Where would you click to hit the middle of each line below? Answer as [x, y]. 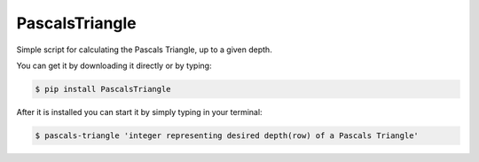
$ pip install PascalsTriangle [103, 89]
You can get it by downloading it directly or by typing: [114, 66]
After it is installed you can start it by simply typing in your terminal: [139, 112]
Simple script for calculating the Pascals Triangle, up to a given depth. [144, 50]
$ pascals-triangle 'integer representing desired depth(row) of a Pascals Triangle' [227, 135]
